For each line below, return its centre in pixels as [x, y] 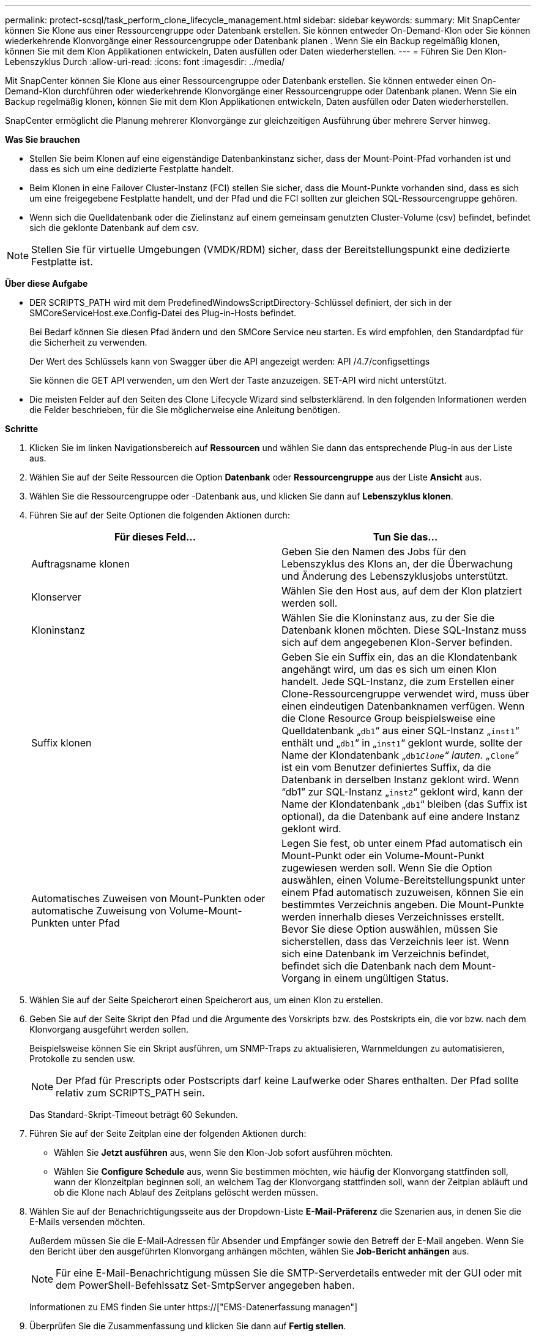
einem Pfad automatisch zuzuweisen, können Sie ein [403, 892]
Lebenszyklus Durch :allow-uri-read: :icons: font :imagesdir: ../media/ [145, 62]
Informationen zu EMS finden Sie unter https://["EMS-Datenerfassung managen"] [194, 1307]
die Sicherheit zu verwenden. [88, 342]
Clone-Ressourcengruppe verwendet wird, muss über [405, 694]
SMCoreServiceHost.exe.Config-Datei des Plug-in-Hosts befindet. [163, 313]
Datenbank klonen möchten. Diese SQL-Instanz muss [404, 630]
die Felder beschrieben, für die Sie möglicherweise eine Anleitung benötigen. [185, 410]
